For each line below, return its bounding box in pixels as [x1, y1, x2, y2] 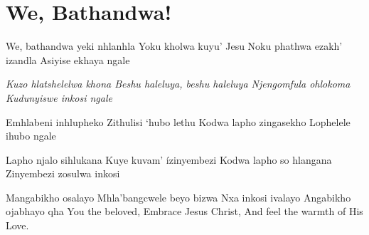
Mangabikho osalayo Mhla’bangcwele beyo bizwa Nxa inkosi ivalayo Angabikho [6, 189, 351, 204]
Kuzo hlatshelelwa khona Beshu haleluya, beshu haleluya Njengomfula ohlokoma [6, 76, 351, 91]
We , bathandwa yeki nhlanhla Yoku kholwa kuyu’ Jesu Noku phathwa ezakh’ [6, 38, 343, 53]
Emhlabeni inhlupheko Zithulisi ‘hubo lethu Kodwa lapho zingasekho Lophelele [6, 114, 351, 129]
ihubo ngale [6, 128, 56, 143]
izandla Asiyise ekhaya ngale [6, 52, 130, 67]
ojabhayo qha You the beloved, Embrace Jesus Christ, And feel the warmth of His [6, 204, 363, 219]
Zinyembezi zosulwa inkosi [6, 166, 120, 181]
